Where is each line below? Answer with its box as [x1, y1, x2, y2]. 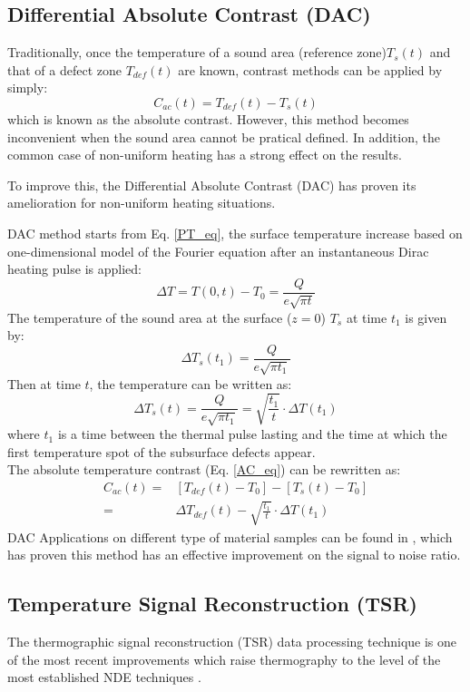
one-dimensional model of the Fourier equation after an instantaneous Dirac [7, 241, 429, 260]
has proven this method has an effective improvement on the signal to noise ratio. [7, 545, 461, 564]
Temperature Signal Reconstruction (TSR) [7, 590, 417, 618]
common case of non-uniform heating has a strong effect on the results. [7, 145, 402, 164]
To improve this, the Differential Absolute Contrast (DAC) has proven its [7, 175, 416, 194]
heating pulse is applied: [7, 259, 142, 278]
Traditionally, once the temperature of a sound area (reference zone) [7, 43, 387, 62]
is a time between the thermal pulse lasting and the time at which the [57, 424, 447, 443]
